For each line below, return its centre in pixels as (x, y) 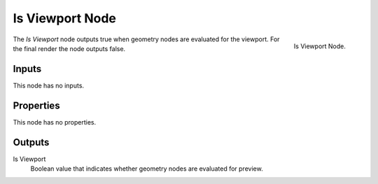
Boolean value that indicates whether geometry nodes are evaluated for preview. (147, 169)
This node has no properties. (55, 122)
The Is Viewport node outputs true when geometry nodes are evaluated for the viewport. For (146, 39)
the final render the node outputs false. (69, 48)
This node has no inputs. (48, 85)
